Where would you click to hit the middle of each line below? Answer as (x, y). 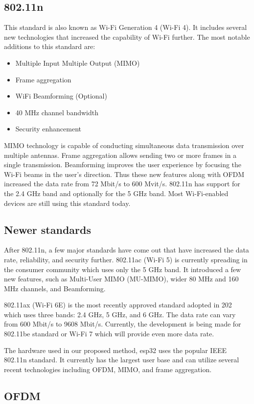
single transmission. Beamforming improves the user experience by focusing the (123, 164)
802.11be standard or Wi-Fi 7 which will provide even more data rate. (109, 334)
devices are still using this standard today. (67, 203)
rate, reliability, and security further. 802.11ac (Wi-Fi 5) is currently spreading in (126, 259)
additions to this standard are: (50, 46)
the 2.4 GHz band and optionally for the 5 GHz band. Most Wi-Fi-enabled (116, 193)
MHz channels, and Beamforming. (55, 288)
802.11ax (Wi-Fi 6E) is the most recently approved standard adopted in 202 (118, 305)
